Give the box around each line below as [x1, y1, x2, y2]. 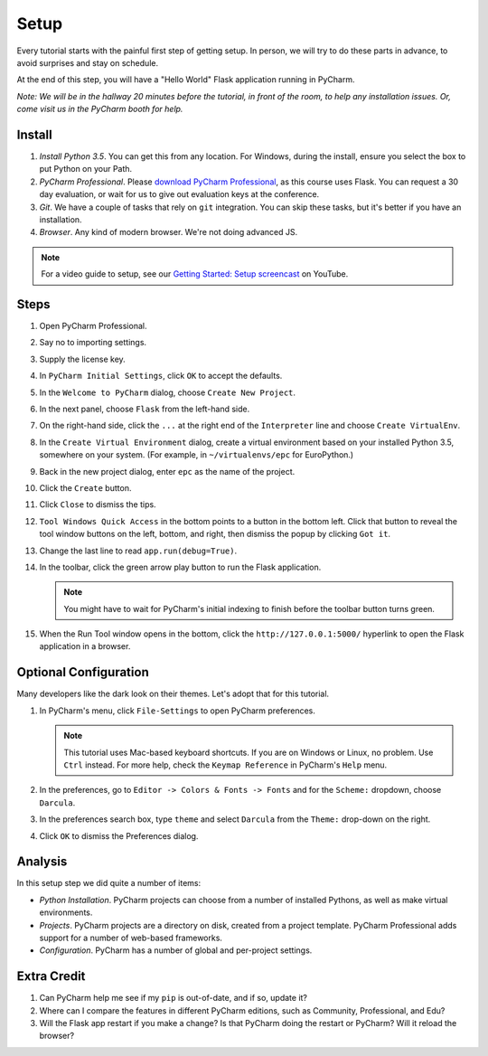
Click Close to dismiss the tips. [39, 499, 157, 510]
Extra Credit [16, 968, 86, 985]
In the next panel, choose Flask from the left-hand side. [39, 403, 250, 414]
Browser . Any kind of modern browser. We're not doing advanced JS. [39, 227, 298, 238]
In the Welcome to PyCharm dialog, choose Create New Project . [39, 387, 296, 398]
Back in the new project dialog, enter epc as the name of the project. [39, 466, 296, 476]
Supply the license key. [39, 354, 126, 364]
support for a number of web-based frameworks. [39, 932, 223, 943]
